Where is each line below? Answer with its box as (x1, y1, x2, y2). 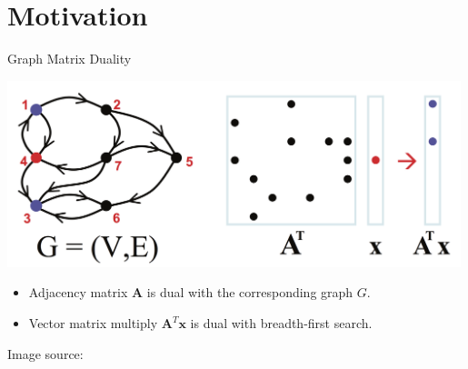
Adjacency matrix (28, 283, 128, 302)
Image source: (7, 344, 84, 363)
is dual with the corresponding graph (146, 283, 353, 302)
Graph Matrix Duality (7, 49, 132, 68)
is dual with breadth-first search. (190, 314, 373, 333)
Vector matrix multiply (28, 314, 158, 333)
